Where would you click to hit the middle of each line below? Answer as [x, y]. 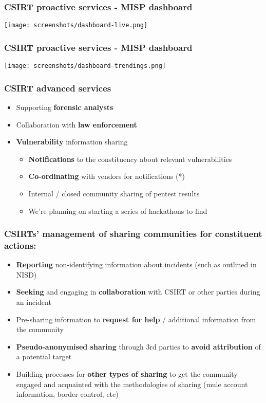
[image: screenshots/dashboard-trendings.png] [85, 66]
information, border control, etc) [67, 394]
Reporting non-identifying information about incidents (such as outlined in [136, 264]
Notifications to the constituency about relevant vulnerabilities [130, 159]
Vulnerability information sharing [72, 142]
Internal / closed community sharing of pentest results [114, 193]
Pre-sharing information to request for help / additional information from [136, 319]
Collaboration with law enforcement [77, 124]
